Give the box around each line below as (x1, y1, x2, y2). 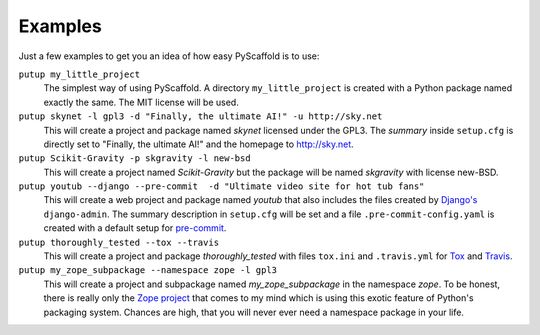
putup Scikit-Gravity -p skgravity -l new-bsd (18, 153, 251, 164)
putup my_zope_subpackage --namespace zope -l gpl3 (18, 265, 278, 276)
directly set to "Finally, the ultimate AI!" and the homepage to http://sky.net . (43, 138, 354, 150)
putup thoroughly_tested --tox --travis (18, 236, 220, 248)
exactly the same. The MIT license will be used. (43, 96, 239, 108)
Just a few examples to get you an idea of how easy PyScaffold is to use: (18, 50, 320, 62)
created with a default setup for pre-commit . (43, 222, 227, 234)
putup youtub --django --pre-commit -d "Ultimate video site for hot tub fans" (18, 181, 425, 192)
